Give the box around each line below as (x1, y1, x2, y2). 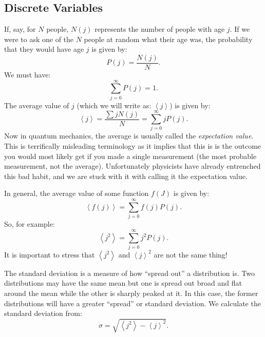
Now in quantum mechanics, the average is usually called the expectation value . (4, 130, 254, 141)
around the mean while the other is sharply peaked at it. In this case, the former (4, 288, 258, 299)
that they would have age (4, 44, 84, 54)
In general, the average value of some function (4, 188, 149, 199)
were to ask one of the (4, 33, 74, 44)
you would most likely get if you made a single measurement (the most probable (4, 150, 257, 161)
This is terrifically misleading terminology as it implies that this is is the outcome (4, 141, 261, 151)
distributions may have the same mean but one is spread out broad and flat (4, 277, 242, 288)
